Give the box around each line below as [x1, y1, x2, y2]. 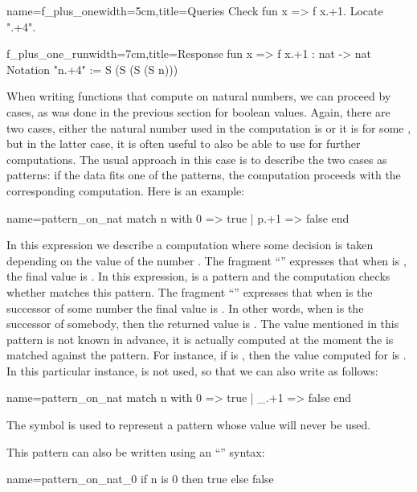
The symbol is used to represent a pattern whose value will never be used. [6, 416, 371, 433]
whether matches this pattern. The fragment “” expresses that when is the [6, 283, 373, 300]
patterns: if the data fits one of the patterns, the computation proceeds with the [6, 166, 401, 183]
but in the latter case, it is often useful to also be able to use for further [6, 135, 361, 152]
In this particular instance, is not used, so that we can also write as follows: [6, 362, 378, 379]
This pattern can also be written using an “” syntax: [6, 443, 265, 460]
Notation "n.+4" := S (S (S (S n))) [6, 60, 178, 77]
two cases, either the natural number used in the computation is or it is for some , [6, 119, 411, 136]
